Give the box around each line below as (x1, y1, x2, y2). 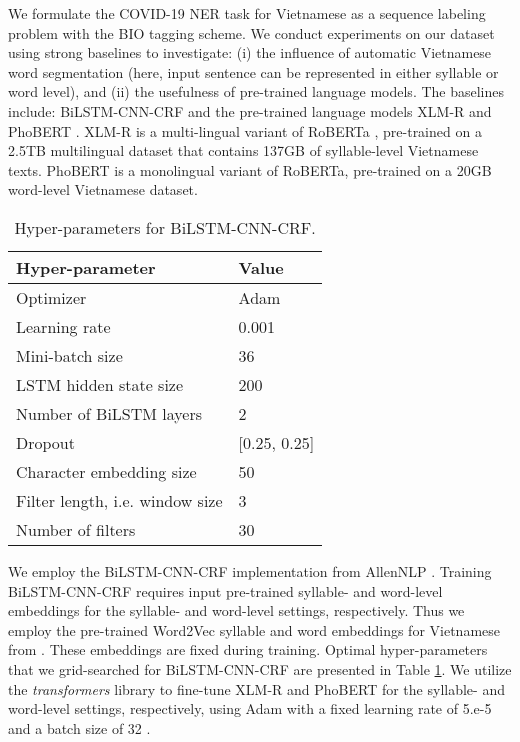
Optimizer (16, 285, 87, 309)
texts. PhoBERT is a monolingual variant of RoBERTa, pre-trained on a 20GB (8, 159, 492, 180)
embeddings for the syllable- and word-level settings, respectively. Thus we (8, 600, 465, 621)
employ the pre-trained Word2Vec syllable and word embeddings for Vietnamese (8, 619, 500, 640)
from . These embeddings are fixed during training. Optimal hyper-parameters (8, 639, 488, 660)
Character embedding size (16, 459, 197, 483)
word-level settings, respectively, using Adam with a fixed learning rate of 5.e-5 (8, 698, 492, 719)
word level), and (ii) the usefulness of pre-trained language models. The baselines (8, 81, 505, 102)
